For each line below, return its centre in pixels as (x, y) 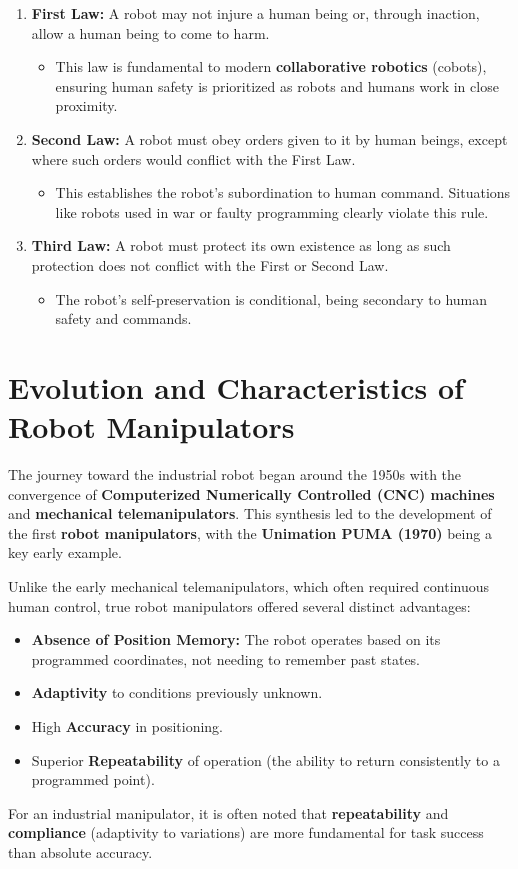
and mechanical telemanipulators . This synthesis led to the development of (250, 513)
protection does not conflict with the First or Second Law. (210, 264)
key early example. (65, 552)
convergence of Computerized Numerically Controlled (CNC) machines (251, 493)
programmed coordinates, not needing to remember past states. (226, 658)
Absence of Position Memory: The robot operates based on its (236, 639)
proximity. (86, 105)
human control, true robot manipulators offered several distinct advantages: (239, 605)
